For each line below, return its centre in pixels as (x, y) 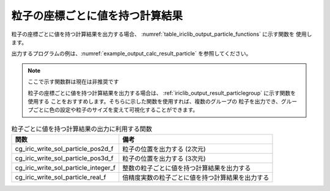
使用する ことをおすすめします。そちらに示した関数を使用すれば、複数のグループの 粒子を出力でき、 (154, 101)
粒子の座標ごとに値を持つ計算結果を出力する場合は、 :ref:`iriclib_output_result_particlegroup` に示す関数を (162, 93)
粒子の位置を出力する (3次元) (164, 159)
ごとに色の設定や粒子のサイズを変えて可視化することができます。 (116, 110)
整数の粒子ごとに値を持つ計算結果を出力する (187, 168)
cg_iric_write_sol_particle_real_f (61, 178)
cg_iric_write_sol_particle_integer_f (65, 168)
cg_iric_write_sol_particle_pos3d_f (64, 158)
